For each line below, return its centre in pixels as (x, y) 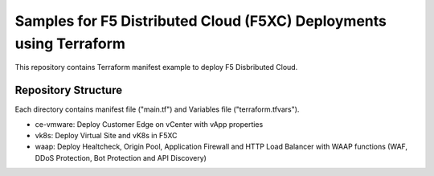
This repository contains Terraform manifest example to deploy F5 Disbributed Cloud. (156, 68)
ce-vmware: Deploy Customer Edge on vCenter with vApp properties (149, 124)
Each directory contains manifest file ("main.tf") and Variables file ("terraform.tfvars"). (157, 109)
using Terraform (70, 43)
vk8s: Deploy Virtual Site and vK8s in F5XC (106, 136)
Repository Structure (69, 90)
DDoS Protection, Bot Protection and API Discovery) (121, 158)
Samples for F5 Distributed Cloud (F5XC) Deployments (201, 21)
